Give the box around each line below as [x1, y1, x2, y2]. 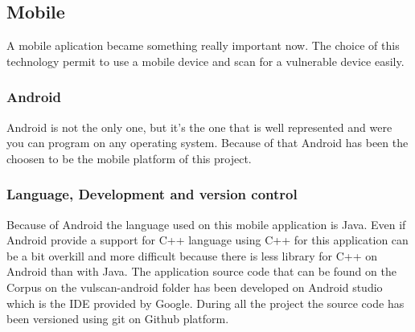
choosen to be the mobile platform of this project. [6, 150, 252, 166]
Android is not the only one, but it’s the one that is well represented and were [6, 118, 392, 135]
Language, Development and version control [6, 184, 298, 204]
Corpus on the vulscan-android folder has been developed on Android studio [6, 278, 383, 295]
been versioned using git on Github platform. [6, 310, 229, 327]
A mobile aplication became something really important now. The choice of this [6, 37, 400, 54]
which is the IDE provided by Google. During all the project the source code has [6, 294, 405, 311]
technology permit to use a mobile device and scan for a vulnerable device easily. [6, 52, 405, 69]
